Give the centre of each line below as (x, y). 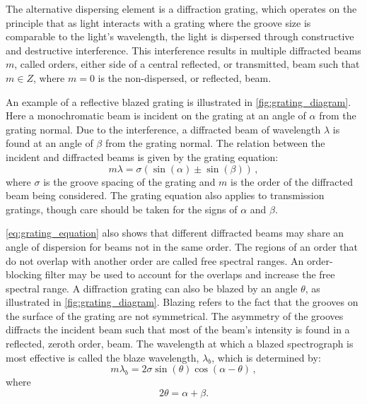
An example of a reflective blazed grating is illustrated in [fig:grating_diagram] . (179, 101)
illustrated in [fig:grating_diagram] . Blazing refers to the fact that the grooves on (182, 302)
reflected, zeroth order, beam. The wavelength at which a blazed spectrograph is (180, 344)
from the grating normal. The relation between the (215, 143)
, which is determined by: (266, 357)
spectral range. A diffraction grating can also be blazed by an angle (152, 288)
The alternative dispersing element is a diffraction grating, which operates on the (181, 8)
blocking (24, 274)
